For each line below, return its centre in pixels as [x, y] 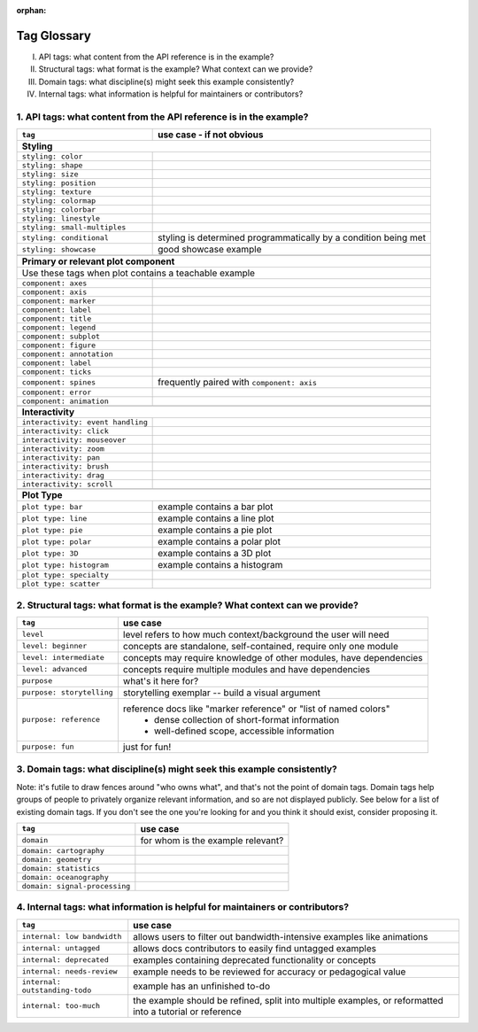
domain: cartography [63, 850]
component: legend [59, 328]
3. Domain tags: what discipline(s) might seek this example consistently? [177, 769]
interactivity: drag [63, 475]
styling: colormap [59, 201]
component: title [57, 319]
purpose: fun [48, 747]
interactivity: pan [61, 458]
